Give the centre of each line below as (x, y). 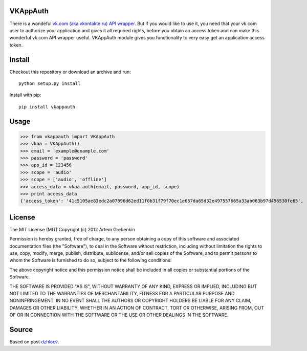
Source (21, 329)
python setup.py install (50, 83)
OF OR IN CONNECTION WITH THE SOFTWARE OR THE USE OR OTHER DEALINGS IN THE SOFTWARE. (119, 315)
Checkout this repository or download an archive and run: (70, 72)
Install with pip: (25, 95)
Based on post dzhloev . (34, 342)
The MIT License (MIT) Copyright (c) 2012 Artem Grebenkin (72, 229)
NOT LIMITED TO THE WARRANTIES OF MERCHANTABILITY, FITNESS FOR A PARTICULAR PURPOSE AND (122, 293)
